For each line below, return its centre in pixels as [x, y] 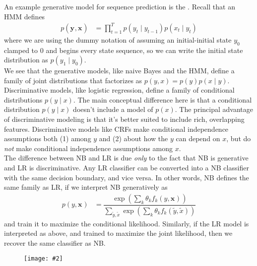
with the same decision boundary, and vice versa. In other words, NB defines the [127, 177]
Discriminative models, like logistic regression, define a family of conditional [119, 90]
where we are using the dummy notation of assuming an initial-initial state [118, 39]
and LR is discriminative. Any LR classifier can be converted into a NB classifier [127, 168]
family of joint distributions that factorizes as [73, 80]
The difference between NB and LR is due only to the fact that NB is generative [126, 158]
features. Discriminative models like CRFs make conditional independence [116, 129]
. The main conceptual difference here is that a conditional [162, 99]
